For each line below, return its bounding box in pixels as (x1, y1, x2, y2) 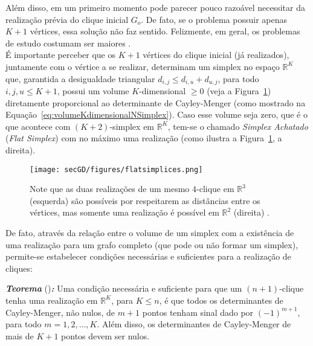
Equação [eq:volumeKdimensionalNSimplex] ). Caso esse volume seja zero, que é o (5, 108, 308, 121)
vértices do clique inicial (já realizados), (143, 48, 289, 61)
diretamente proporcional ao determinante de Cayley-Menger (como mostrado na (5, 96, 306, 109)
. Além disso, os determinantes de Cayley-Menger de (97, 318, 291, 330)
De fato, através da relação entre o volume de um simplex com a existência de (5, 226, 294, 239)
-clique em (196, 182, 234, 195)
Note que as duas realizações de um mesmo (30, 182, 190, 195)
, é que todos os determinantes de (159, 293, 283, 306)
